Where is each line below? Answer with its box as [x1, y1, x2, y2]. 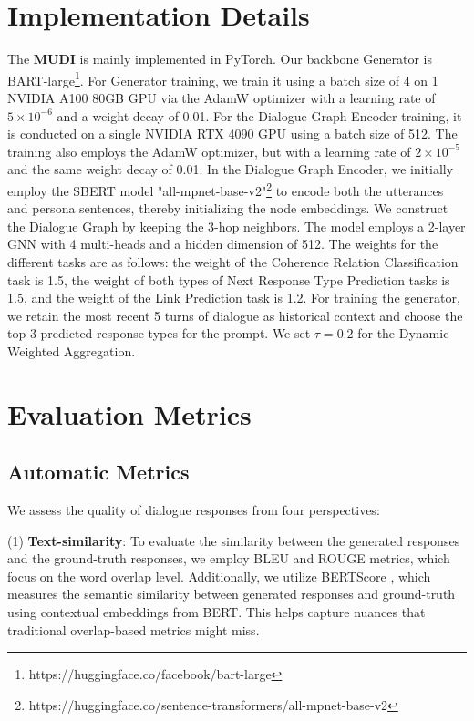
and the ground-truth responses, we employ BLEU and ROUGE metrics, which [7, 549, 450, 568]
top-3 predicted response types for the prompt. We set [7, 324, 311, 343]
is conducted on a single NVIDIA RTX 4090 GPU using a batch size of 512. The [7, 124, 458, 143]
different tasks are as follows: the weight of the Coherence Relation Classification [7, 252, 459, 271]
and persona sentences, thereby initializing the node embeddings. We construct [7, 199, 448, 218]
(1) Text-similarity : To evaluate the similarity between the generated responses [7, 530, 460, 550]
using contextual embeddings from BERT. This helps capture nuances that [7, 603, 426, 622]
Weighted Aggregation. [7, 341, 136, 360]
